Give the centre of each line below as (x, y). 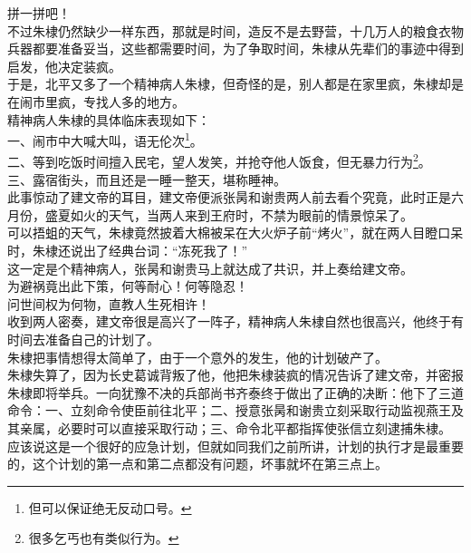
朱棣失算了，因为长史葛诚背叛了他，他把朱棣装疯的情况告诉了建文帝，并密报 (235, 375)
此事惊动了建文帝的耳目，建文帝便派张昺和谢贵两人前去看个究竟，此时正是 (229, 197)
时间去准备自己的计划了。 (83, 339)
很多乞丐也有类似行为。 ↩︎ (104, 538)
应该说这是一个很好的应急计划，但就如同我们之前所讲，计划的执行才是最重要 (235, 446)
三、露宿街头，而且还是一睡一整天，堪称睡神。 (147, 179)
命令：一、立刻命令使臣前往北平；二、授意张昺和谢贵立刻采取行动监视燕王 (229, 410)
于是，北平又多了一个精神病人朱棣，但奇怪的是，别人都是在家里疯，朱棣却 (229, 84)
